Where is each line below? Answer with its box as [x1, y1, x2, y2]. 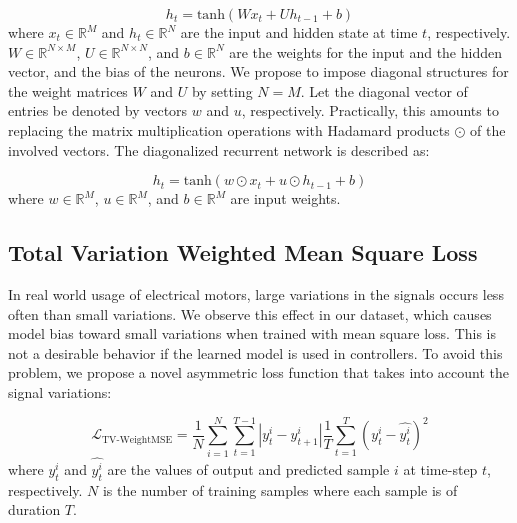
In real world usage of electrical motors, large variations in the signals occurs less [8, 283, 504, 304]
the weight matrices [8, 80, 128, 101]
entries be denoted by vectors [8, 100, 188, 121]
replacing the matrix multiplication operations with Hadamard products [8, 119, 450, 140]
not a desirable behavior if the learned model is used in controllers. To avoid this [8, 342, 503, 363]
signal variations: [8, 381, 112, 402]
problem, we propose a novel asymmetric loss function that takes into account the [8, 362, 509, 383]
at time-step [403, 458, 478, 479]
